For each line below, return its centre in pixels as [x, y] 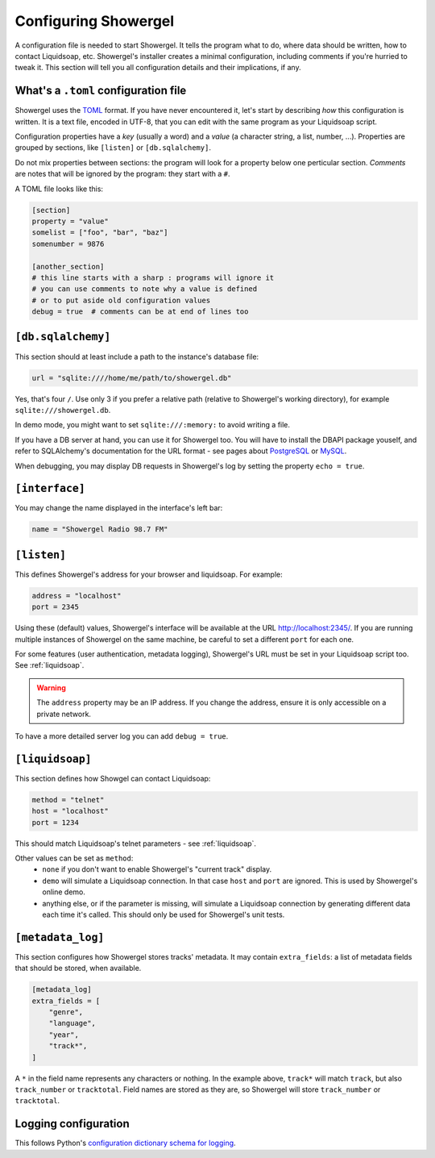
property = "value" [70, 221]
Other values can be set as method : [74, 858]
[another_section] [68, 267]
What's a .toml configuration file [101, 91]
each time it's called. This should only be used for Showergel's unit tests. [164, 914]
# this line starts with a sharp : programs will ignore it [153, 277]
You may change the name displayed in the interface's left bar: [119, 508]
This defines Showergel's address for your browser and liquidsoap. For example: [149, 574]
